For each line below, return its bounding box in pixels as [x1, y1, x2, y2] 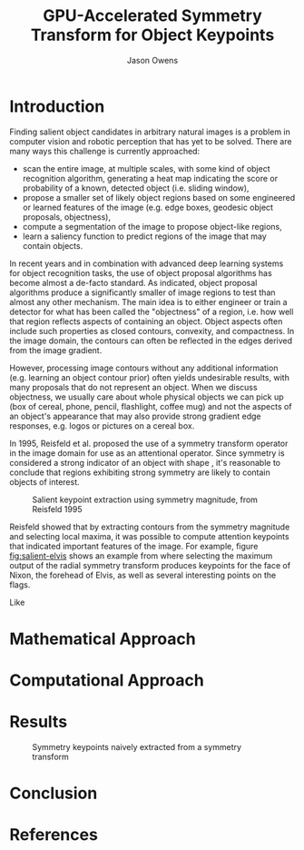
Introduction [9, 96, 105, 116]
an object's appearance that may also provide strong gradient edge [9, 410, 261, 421]
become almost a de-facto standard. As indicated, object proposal [9, 277, 258, 288]
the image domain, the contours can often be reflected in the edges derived [9, 335, 293, 346]
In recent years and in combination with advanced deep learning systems [9, 258, 284, 269]
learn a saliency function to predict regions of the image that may [22, 231, 268, 242]
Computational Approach [9, 670, 204, 691]
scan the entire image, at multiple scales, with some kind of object [22, 163, 270, 173]
